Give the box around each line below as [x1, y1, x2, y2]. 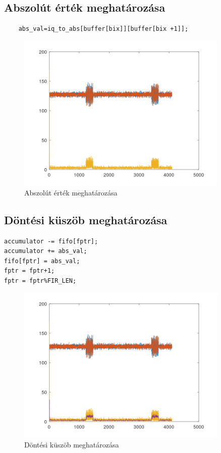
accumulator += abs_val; [4, 247, 87, 255]
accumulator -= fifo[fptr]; [4, 237, 98, 245]
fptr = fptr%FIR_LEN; [4, 277, 77, 284]
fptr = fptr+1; [4, 267, 55, 275]
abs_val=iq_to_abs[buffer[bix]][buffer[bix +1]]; [18, 25, 189, 33]
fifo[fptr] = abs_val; [4, 257, 80, 265]
